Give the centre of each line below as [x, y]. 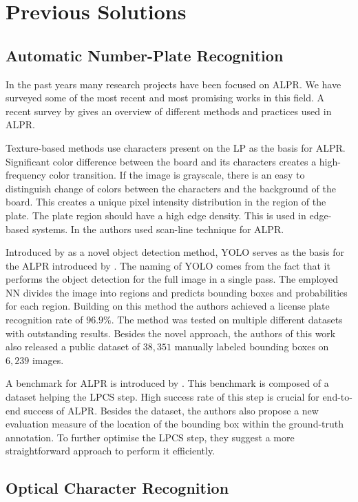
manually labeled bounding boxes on [252, 347]
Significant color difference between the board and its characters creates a [161, 161]
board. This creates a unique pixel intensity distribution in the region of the [166, 202]
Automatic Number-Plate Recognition [145, 55]
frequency [26, 175]
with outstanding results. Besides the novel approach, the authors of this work [171, 333]
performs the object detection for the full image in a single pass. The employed [172, 279]
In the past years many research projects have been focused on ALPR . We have [173, 84]
